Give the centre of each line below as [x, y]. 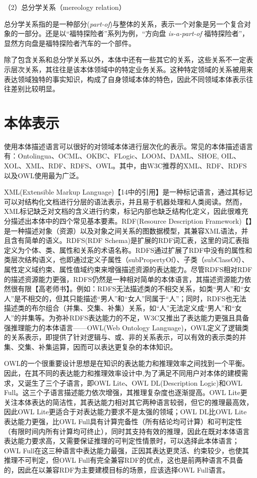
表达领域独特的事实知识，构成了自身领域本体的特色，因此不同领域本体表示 [125, 79]
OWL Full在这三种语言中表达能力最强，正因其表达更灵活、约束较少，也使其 [127, 450]
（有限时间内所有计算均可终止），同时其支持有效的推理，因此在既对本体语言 [127, 431]
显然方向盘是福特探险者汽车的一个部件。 [70, 43]
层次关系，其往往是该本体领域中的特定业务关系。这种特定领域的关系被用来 [132, 69]
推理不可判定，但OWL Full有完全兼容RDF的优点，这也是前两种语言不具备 [124, 460]
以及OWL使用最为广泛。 [43, 175]
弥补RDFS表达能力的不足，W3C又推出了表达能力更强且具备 [152, 317]
